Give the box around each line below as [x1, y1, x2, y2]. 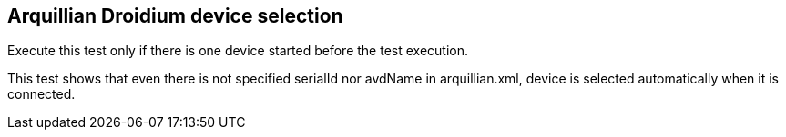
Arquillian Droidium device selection [7, 5, 343, 27]
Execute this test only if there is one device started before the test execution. [7, 43, 469, 59]
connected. [7, 86, 76, 103]
